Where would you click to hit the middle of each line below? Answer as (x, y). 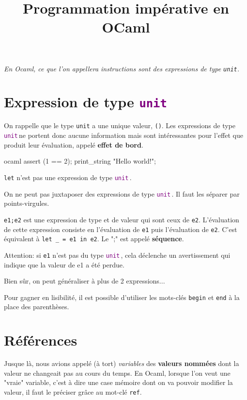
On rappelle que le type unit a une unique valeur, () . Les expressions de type (120, 125)
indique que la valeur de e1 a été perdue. (64, 264)
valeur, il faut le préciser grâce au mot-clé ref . (73, 392)
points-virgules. (27, 203)
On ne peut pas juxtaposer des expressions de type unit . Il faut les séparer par (122, 193)
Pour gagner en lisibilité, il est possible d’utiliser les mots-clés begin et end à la (122, 297)
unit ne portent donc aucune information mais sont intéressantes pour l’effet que (123, 135)
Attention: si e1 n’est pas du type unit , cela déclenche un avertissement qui (117, 255)
